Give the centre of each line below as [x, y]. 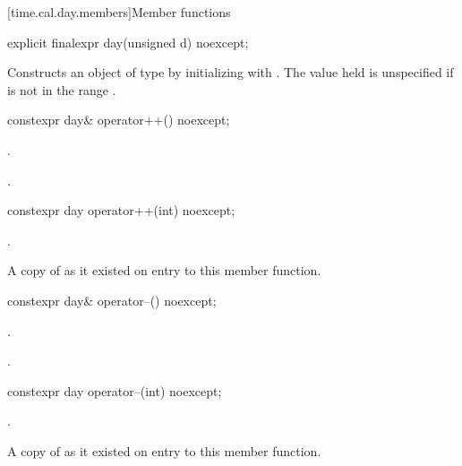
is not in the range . [62, 89]
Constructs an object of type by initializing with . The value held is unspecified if [231, 72]
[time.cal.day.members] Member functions [119, 12]
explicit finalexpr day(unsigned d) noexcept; [128, 42]
